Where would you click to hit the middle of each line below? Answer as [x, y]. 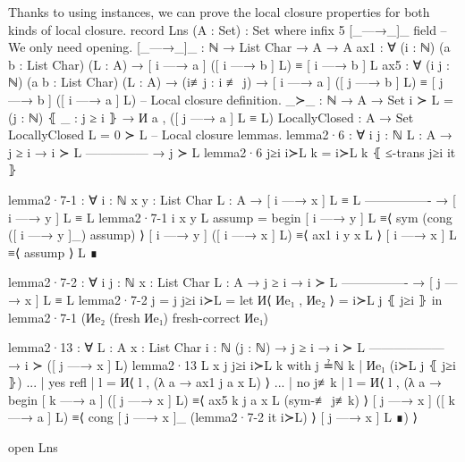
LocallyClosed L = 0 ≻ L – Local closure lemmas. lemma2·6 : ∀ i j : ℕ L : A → [230, 134]
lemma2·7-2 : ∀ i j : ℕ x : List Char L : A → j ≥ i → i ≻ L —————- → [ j [224, 282]
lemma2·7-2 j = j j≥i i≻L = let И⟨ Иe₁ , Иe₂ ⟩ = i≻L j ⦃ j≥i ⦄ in [260, 299]
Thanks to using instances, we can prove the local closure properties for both [219, 12]
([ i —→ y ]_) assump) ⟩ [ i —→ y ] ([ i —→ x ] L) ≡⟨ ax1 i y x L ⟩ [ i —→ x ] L [232, 235]
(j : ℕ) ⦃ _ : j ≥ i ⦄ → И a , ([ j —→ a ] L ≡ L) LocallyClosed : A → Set [211, 117]
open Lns [33, 447]
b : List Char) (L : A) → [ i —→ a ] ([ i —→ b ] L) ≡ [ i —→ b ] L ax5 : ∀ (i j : [229, 64]
